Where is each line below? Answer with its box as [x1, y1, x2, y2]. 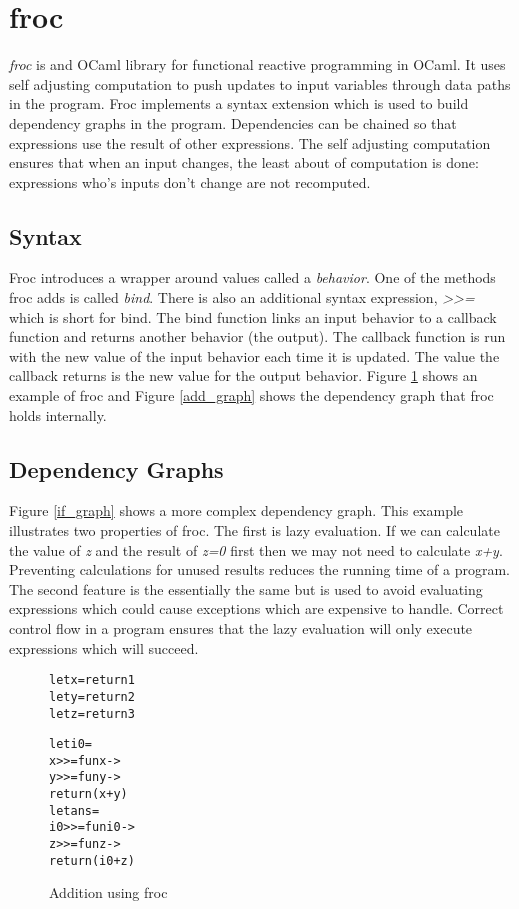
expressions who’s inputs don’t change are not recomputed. [9, 171, 371, 192]
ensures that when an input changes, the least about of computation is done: [9, 152, 479, 173]
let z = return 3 [49, 706, 135, 721]
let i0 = [49, 737, 92, 752]
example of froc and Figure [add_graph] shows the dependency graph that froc [9, 385, 494, 406]
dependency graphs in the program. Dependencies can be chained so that [9, 112, 457, 133]
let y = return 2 [49, 689, 135, 704]
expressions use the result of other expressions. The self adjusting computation [9, 132, 491, 153]
